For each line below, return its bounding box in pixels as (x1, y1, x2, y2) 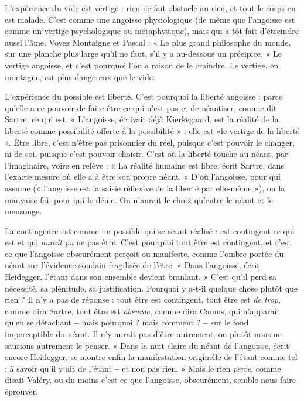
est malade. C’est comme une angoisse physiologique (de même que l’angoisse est (5, 13, 295, 25)
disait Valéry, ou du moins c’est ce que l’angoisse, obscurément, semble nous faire (5, 373, 296, 386)
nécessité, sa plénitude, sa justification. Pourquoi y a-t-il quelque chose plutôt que (5, 282, 298, 294)
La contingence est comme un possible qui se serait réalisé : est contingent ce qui (5, 224, 295, 237)
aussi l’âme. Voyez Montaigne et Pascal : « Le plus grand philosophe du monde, (5, 36, 291, 48)
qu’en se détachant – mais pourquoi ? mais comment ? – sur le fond (5, 316, 249, 328)
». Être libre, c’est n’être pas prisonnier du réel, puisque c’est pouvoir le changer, (5, 136, 295, 148)
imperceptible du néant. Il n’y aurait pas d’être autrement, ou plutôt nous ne (5, 328, 282, 340)
